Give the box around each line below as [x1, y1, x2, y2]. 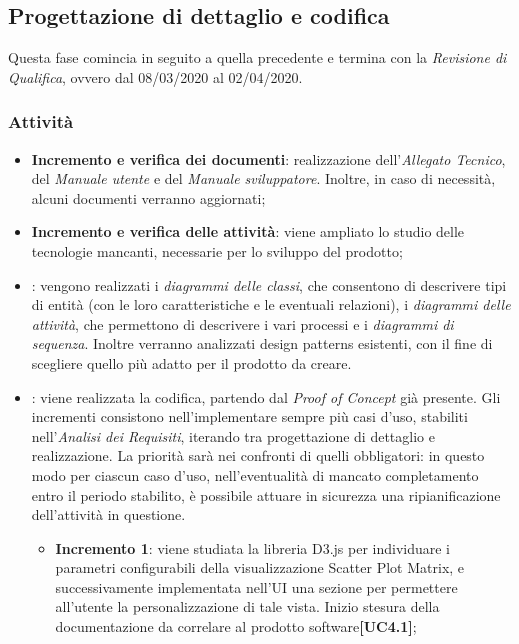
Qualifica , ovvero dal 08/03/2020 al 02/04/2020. [8, 66, 303, 87]
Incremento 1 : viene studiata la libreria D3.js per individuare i [55, 537, 450, 558]
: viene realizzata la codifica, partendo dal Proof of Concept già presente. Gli [31, 386, 501, 407]
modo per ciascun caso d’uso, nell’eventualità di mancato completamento [31, 464, 479, 485]
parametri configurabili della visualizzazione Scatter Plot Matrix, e [55, 557, 465, 578]
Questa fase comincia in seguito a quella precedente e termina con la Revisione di [8, 47, 507, 68]
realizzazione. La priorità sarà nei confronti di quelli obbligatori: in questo [31, 445, 485, 466]
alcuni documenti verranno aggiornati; [31, 187, 266, 208]
